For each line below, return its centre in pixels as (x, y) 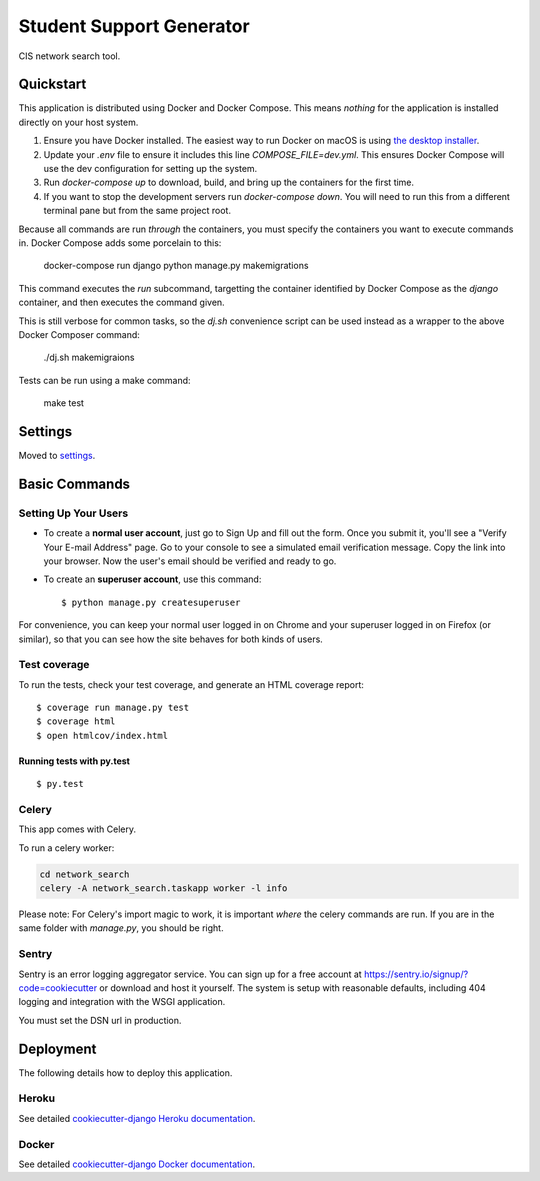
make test (64, 403)
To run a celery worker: (66, 847)
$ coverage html (76, 721)
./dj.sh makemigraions (89, 357)
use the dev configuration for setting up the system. (150, 169)
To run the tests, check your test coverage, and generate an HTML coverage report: (191, 684)
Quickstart (52, 84)
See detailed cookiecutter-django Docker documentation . (136, 1164)
